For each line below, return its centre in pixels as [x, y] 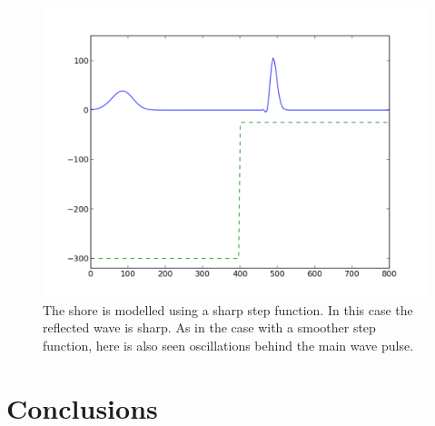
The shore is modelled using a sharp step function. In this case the [228, 309]
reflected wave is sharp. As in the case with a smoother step [209, 327]
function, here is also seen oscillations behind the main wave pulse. [228, 346]
